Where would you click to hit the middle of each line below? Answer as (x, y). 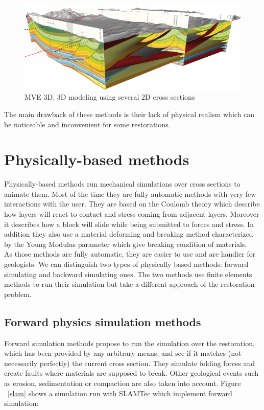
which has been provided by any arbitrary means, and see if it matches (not (123, 353)
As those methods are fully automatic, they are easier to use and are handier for (130, 254)
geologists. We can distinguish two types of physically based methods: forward (126, 264)
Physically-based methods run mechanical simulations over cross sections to (122, 184)
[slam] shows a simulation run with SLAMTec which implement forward (120, 393)
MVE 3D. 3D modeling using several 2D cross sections (110, 97)
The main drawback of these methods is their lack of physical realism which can (129, 114)
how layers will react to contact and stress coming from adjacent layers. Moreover (132, 214)
